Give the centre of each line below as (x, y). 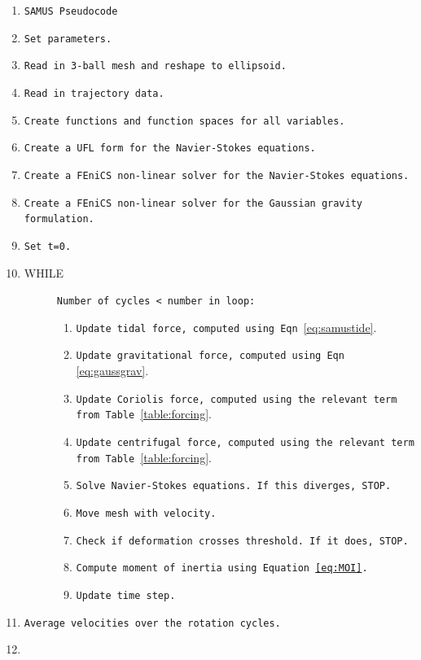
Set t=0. (48, 246)
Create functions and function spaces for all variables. (184, 121)
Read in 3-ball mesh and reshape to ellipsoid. (155, 66)
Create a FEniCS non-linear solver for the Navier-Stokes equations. (217, 175)
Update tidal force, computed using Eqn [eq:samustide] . (226, 327)
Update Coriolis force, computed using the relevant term (237, 399)
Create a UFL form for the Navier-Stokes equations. (170, 149)
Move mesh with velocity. (146, 514)
